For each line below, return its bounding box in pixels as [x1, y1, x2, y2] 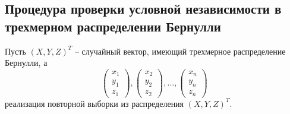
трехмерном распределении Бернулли [5, 17, 221, 35]
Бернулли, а [5, 56, 48, 69]
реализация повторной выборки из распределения [5, 97, 184, 109]
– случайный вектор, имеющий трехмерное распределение [74, 45, 286, 57]
